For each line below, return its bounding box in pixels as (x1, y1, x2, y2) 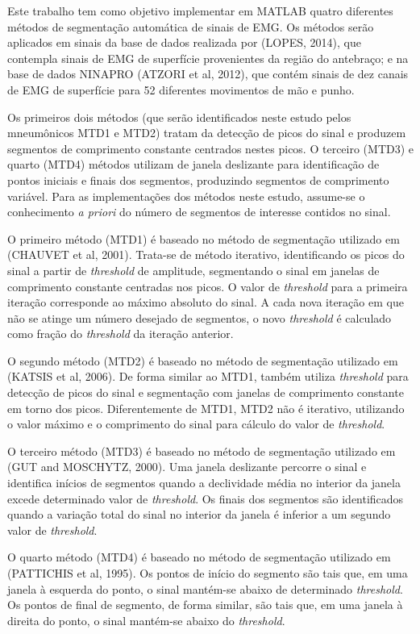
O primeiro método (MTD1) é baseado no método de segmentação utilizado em (7, 230, 400, 247)
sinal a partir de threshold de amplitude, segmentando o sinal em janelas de (7, 261, 380, 278)
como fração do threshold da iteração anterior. (7, 325, 234, 342)
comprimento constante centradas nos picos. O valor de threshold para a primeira (7, 277, 408, 294)
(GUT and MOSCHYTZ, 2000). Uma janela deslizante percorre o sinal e (7, 458, 367, 475)
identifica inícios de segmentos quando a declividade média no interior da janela (7, 474, 401, 491)
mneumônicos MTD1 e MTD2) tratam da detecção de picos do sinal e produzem (7, 124, 406, 141)
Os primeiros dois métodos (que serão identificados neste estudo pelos (7, 108, 351, 125)
